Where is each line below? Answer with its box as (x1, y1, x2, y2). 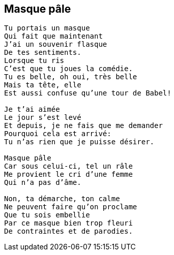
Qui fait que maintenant (4, 32, 103, 41)
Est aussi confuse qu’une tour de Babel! (4, 89, 171, 98)
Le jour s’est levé (4, 113, 81, 122)
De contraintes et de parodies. (4, 227, 133, 236)
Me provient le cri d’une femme (4, 170, 133, 179)
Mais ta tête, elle (4, 81, 81, 89)
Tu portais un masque (4, 24, 90, 33)
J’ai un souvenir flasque (4, 40, 107, 49)
